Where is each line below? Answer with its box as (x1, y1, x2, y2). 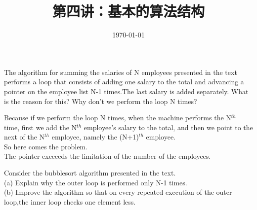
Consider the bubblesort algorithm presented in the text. (4, 168, 176, 178)
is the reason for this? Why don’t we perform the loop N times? (4, 96, 197, 106)
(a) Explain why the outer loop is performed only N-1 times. (4, 177, 187, 187)
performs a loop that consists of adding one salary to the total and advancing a (4, 76, 244, 87)
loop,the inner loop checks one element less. (4, 196, 136, 207)
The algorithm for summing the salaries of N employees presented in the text (4, 67, 237, 77)
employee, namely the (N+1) (51, 132, 139, 142)
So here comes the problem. (4, 141, 87, 151)
